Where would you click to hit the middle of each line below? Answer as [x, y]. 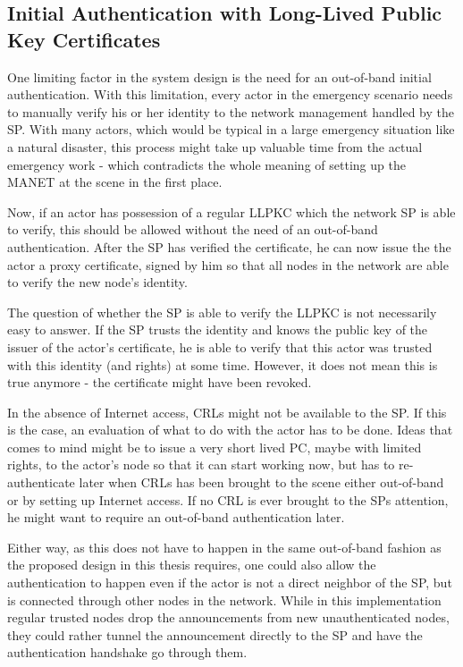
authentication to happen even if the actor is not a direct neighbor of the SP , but [230, 583]
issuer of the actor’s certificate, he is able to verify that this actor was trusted [220, 346]
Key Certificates [84, 39]
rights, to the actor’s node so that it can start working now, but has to [201, 464]
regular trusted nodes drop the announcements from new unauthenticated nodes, [228, 617]
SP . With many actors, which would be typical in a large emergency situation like [231, 129]
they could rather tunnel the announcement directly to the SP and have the [215, 634]
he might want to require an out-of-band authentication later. [176, 517]
